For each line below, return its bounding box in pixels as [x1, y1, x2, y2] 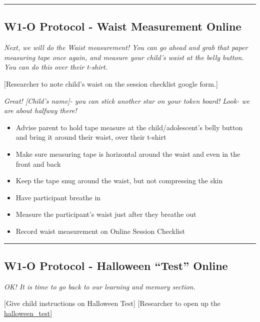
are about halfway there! [4, 105, 77, 116]
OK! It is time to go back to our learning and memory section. [4, 281, 195, 291]
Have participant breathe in [15, 192, 101, 202]
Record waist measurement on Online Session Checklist [15, 225, 185, 236]
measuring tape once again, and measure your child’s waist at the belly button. [4, 52, 244, 62]
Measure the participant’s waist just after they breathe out [15, 209, 196, 219]
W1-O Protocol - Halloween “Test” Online [4, 257, 228, 273]
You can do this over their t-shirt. [4, 62, 108, 72]
